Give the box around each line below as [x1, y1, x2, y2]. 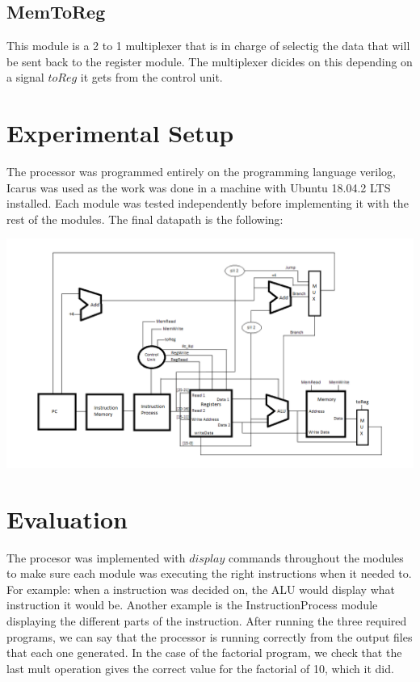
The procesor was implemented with [6, 549, 186, 566]
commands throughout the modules [229, 549, 404, 566]
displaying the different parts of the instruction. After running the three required [6, 613, 407, 629]
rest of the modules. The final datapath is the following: [6, 210, 283, 227]
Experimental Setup [6, 116, 234, 149]
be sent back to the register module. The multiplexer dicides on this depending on [6, 53, 413, 69]
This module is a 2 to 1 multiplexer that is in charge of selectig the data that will [6, 37, 410, 54]
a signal [6, 69, 44, 86]
